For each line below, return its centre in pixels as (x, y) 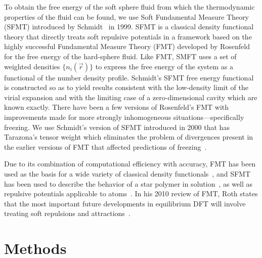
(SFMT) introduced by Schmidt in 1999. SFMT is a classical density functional (129, 27)
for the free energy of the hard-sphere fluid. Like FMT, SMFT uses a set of (120, 56)
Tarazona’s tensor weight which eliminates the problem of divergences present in (129, 137)
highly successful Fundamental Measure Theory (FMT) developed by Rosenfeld (127, 46)
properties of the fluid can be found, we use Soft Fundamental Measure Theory (127, 16)
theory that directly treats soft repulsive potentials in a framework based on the (128, 36)
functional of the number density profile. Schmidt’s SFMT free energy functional (129, 77)
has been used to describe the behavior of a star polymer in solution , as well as (128, 183)
